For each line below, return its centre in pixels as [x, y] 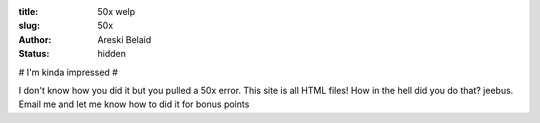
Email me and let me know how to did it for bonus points [134, 104]
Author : [35, 39]
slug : [29, 26]
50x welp [116, 11]
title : [28, 11]
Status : [34, 54]
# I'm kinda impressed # [68, 72]
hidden [112, 54]
